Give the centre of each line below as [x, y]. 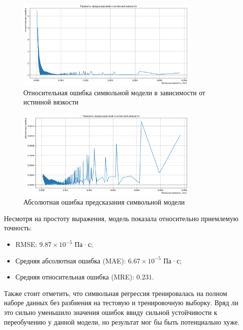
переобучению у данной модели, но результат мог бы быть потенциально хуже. [122, 321]
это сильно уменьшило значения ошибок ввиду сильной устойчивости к [111, 312]
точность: [18, 228]
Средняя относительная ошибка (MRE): [75, 277]
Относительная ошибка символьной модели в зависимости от [114, 92]
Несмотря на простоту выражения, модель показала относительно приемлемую [121, 218]
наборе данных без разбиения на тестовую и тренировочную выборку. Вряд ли [121, 303]
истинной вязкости [51, 102]
